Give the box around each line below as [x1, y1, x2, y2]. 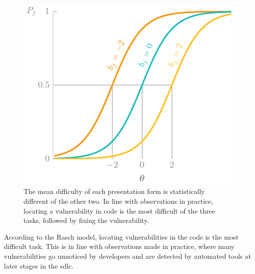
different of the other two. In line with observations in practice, [24, 195, 213, 206]
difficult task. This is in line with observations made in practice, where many [4, 241, 235, 251]
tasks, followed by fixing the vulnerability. [24, 215, 149, 225]
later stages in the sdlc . [4, 260, 74, 271]
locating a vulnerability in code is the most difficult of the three [24, 205, 215, 216]
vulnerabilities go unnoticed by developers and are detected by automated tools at [4, 250, 251, 261]
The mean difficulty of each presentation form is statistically [24, 186, 205, 196]
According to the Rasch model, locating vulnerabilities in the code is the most [4, 231, 239, 242]
